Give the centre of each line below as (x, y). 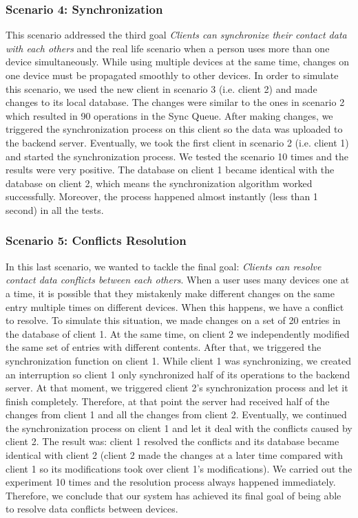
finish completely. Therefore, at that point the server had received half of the (168, 401)
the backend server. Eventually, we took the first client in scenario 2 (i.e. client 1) (177, 142)
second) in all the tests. (55, 209)
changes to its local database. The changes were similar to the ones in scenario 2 (175, 102)
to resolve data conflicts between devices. (92, 509)
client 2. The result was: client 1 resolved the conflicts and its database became (172, 441)
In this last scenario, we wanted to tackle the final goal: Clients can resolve (164, 266)
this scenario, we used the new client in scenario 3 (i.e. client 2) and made (161, 88)
